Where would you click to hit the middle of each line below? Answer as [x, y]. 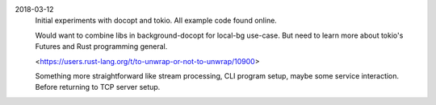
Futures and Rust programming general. [101, 46]
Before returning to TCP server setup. [98, 87]
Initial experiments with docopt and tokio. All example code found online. [156, 21]
